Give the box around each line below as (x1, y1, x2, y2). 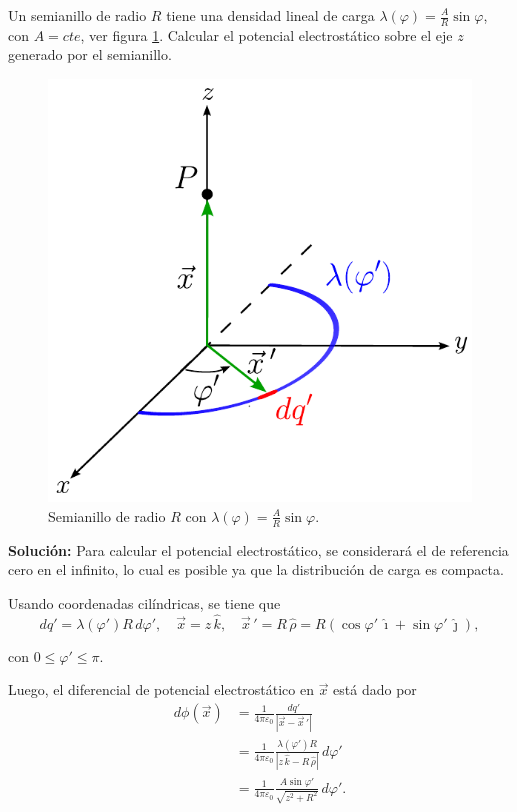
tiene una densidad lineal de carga (166, 5, 375, 25)
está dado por (333, 679, 417, 700)
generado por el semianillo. (8, 44, 172, 65)
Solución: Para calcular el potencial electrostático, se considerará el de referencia (8, 539, 509, 560)
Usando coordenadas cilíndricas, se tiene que (8, 592, 281, 613)
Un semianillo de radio (8, 5, 147, 25)
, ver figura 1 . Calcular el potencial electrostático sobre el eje (80, 24, 453, 45)
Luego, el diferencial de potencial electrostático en (8, 679, 314, 700)
